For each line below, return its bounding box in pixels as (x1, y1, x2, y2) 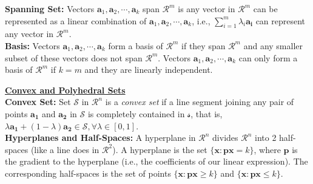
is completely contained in (87, 107, 185, 120)
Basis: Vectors (5, 39, 60, 52)
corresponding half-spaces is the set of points (5, 166, 171, 179)
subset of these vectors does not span (5, 51, 143, 64)
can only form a (238, 51, 298, 64)
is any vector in (178, 2, 235, 15)
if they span (181, 39, 226, 52)
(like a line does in (30, 143, 99, 155)
